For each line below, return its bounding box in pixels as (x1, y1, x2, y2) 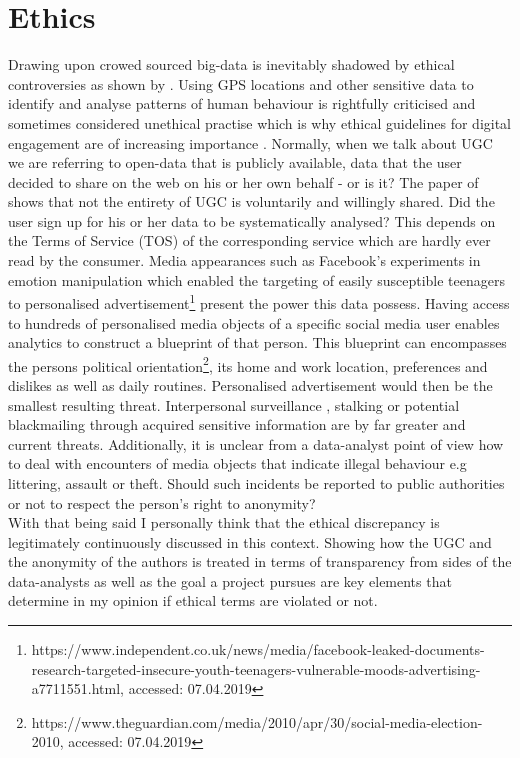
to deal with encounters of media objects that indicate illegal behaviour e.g (8, 453, 467, 474)
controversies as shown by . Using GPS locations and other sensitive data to (8, 73, 474, 94)
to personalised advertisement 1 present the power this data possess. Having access (8, 290, 510, 313)
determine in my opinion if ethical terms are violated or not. (8, 590, 378, 611)
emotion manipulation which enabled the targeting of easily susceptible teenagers (8, 269, 506, 290)
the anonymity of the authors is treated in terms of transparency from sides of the (8, 551, 512, 572)
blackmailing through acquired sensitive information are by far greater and (8, 414, 466, 435)
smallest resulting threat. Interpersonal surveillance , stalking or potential (8, 394, 460, 415)
